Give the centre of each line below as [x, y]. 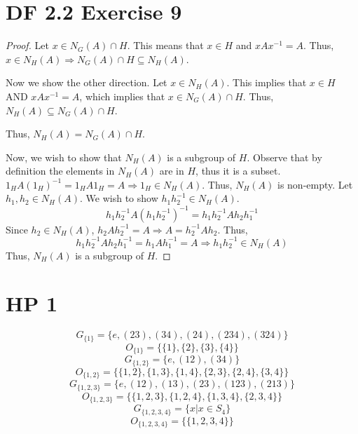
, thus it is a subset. [238, 171]
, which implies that [122, 96]
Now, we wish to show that [64, 157]
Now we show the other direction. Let [87, 82]
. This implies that [267, 82]
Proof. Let [27, 45]
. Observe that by [284, 157]
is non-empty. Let [315, 184]
